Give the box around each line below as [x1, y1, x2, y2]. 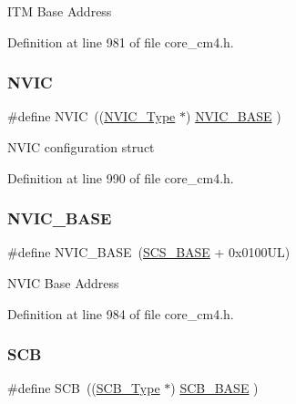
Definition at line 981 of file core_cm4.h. [7, 32, 234, 51]
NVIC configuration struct [7, 138, 155, 156]
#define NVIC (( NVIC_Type [7, 107, 176, 126]
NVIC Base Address [7, 274, 119, 292]
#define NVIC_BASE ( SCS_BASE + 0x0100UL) [7, 243, 291, 262]
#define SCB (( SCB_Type [7, 378, 160, 398]
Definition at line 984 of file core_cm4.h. [7, 304, 234, 323]
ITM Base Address [7, 2, 112, 20]
